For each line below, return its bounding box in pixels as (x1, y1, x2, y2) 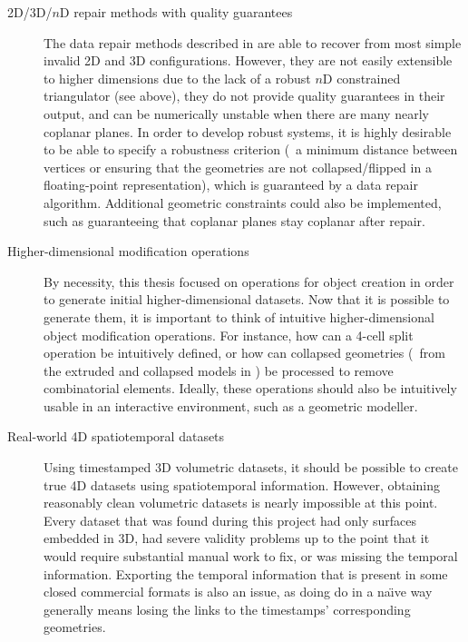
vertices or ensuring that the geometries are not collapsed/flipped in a (44, 157, 432, 176)
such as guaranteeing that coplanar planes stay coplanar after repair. (44, 211, 425, 230)
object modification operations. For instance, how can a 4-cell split (44, 325, 414, 344)
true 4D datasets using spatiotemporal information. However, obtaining (44, 475, 441, 494)
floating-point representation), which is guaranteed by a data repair (44, 175, 418, 194)
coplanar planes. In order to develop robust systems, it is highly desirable (44, 122, 452, 141)
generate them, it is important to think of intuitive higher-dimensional (44, 307, 434, 326)
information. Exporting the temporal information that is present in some (44, 564, 448, 583)
